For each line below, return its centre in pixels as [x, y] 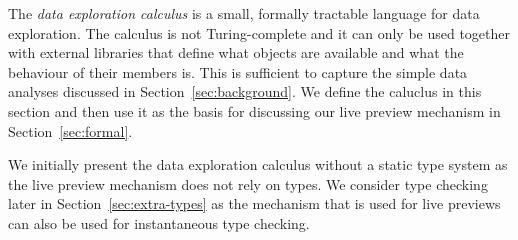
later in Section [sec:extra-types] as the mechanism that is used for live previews [254, 203]
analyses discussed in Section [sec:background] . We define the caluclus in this [245, 91]
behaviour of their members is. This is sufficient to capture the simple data [238, 71]
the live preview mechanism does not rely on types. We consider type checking [248, 183]
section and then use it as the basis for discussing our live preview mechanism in [254, 110]
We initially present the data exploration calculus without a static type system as [258, 164]
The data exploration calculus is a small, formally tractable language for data [244, 13]
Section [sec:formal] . [70, 130]
